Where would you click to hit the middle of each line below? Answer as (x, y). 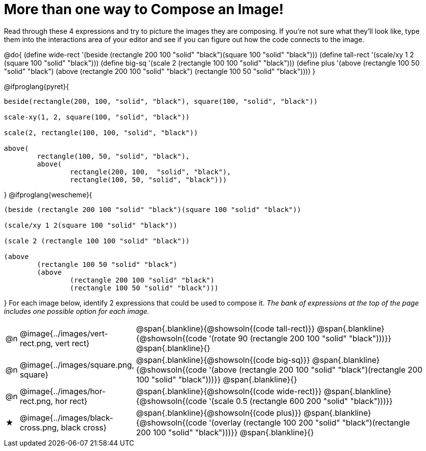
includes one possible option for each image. (77, 311)
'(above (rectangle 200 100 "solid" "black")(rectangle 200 (316, 369)
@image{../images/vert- (64, 333)
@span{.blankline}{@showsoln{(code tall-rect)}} (225, 328)
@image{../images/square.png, (77, 365)
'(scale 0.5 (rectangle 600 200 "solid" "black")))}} (301, 401)
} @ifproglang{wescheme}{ (48, 194)
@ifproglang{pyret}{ (36, 86)
